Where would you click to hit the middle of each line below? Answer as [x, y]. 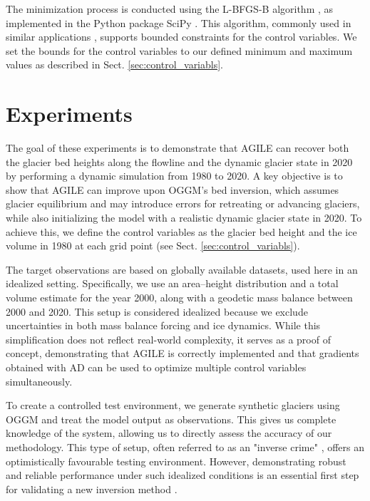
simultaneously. [39, 381]
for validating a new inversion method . [92, 489]
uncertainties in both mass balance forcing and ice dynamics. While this [163, 325]
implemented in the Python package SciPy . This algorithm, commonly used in [179, 22]
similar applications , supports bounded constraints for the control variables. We [181, 37]
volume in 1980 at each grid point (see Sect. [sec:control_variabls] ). [153, 246]
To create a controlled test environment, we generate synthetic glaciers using [173, 405]
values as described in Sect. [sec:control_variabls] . [115, 64]
